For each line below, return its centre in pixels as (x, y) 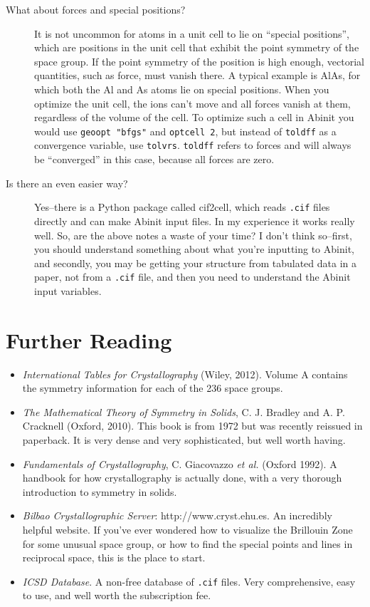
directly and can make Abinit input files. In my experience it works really (195, 221)
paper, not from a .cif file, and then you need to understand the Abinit (192, 277)
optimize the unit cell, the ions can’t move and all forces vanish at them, (192, 103)
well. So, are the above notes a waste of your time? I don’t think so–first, (193, 235)
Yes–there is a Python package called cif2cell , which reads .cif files (182, 207)
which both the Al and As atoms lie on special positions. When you (182, 89)
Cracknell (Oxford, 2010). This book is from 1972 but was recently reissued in (192, 426)
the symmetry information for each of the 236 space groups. (153, 388)
